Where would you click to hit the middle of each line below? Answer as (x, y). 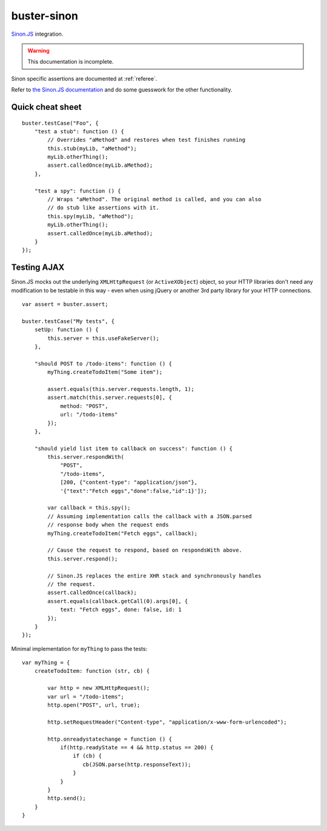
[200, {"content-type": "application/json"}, (129, 482)
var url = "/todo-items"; (86, 696)
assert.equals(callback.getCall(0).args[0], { (118, 601)
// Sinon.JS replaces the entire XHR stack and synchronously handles (154, 576)
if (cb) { (88, 756)
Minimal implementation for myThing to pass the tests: (79, 649)
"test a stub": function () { (79, 131)
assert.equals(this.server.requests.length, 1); (121, 389)
